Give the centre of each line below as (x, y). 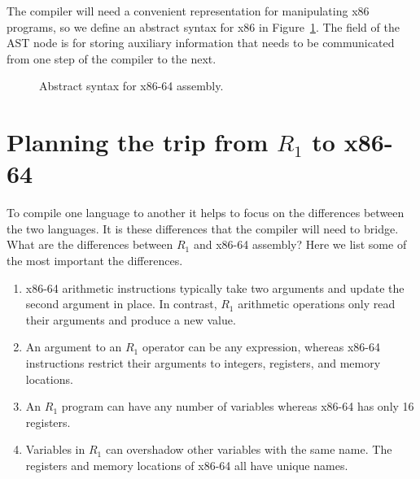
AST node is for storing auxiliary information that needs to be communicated (201, 43)
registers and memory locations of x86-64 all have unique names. (187, 465)
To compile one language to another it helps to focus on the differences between (206, 213)
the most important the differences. (95, 261)
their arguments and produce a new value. (131, 319)
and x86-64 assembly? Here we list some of (300, 244)
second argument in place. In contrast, (121, 304)
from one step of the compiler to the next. (112, 58)
